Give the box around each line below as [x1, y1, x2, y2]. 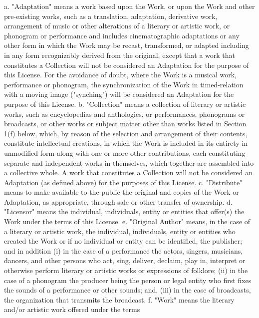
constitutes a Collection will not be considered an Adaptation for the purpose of [4, 59, 249, 70]
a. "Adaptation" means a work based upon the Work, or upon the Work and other [4, 1, 255, 11]
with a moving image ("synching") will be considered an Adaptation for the [4, 89, 234, 99]
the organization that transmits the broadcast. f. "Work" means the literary [4, 294, 235, 305]
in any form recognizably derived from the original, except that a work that [4, 49, 236, 60]
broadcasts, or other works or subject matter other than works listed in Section [4, 118, 247, 129]
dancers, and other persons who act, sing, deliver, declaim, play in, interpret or [4, 255, 246, 266]
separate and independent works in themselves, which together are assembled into [4, 157, 254, 168]
